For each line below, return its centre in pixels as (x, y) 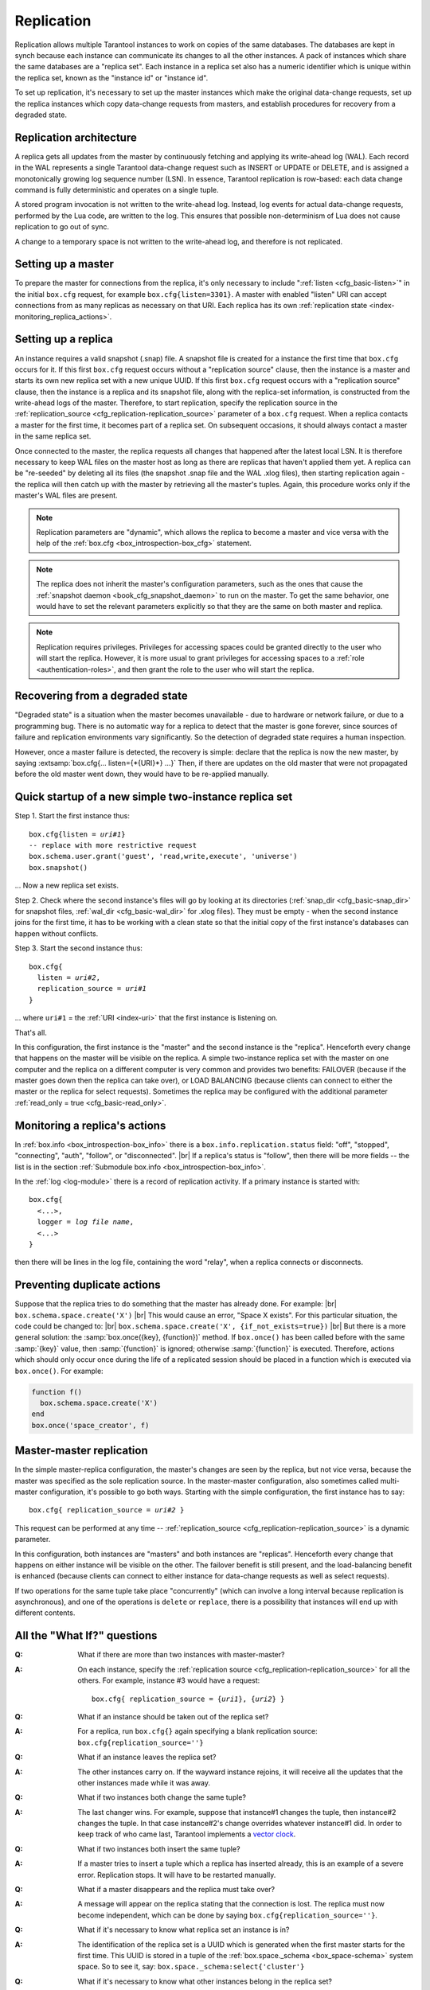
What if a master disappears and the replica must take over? (176, 1890)
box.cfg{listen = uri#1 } (77, 834)
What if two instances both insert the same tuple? (159, 1849)
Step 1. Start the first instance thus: (72, 816)
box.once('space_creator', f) (90, 1425)
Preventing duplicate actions (88, 1285)
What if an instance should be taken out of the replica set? (173, 1716)
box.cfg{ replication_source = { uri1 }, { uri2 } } (188, 1699)
